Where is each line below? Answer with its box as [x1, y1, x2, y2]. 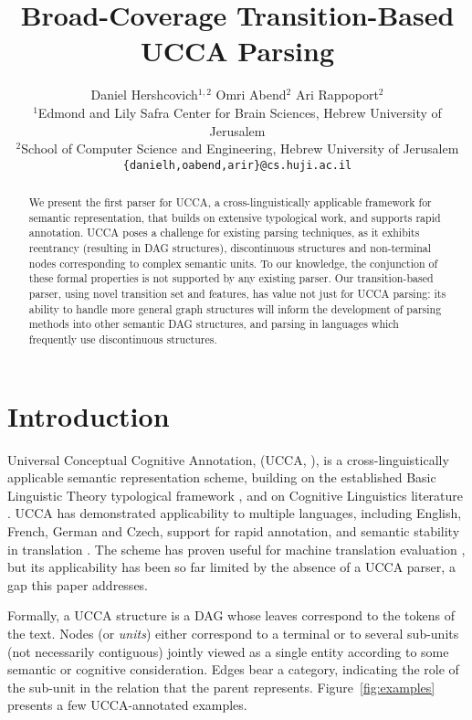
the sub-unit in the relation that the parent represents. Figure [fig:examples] [7, 677, 435, 696]
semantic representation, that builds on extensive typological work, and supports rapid [28, 209, 441, 225]
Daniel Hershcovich [90, 85, 198, 104]
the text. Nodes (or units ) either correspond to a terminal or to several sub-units [7, 623, 459, 642]
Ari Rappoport [295, 85, 379, 104]
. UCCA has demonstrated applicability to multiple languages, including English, [7, 503, 462, 523]
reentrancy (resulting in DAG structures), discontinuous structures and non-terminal [28, 240, 432, 256]
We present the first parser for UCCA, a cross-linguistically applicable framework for [28, 195, 432, 210]
